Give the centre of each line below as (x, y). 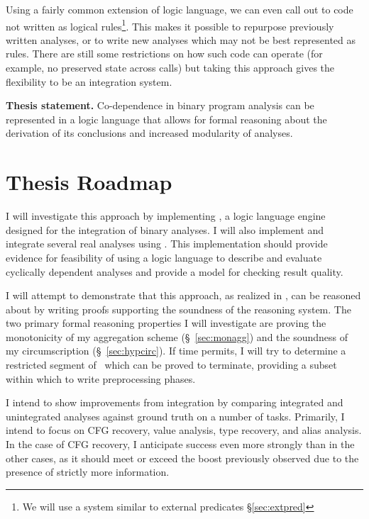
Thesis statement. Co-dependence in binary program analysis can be (160, 105)
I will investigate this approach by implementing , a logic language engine (166, 216)
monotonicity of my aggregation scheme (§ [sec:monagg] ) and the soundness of (177, 336)
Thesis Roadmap (89, 182)
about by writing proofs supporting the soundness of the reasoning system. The (178, 309)
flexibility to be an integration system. (89, 81)
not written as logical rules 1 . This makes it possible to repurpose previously (170, 25)
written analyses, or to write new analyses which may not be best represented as (181, 39)
